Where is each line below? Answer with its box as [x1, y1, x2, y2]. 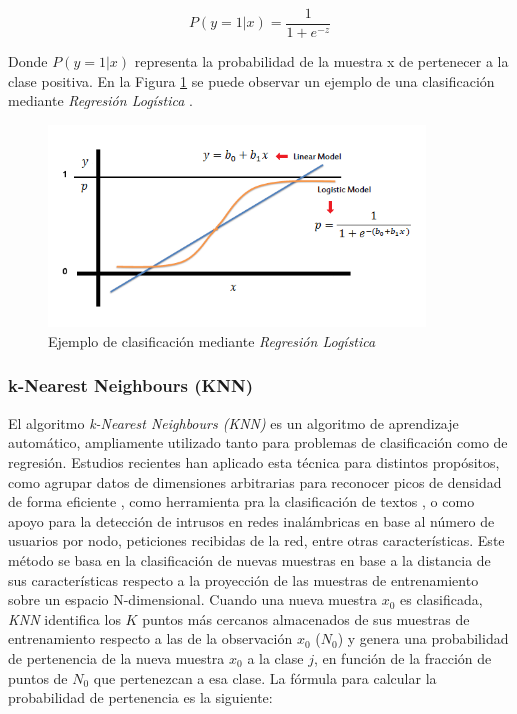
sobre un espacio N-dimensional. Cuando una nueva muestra [8, 589, 378, 610]
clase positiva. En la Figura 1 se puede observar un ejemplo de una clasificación [8, 70, 495, 91]
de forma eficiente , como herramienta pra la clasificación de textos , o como [8, 491, 475, 512]
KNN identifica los [8, 608, 121, 629]
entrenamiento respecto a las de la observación [8, 628, 293, 649]
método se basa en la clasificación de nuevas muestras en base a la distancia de [8, 549, 491, 570]
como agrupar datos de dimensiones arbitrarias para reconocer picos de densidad [8, 471, 502, 492]
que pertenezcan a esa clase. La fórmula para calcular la [93, 667, 437, 688]
